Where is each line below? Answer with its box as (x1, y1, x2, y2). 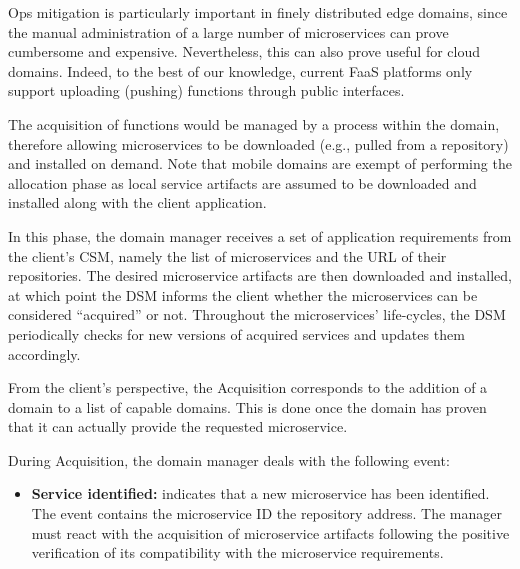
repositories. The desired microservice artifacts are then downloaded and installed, (8, 265, 512, 286)
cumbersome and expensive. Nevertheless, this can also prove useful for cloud (8, 41, 480, 62)
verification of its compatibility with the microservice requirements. (31, 542, 444, 563)
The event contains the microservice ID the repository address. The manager (31, 503, 502, 524)
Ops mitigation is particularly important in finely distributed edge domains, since (8, 2, 508, 22)
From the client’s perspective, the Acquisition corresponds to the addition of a (8, 377, 488, 398)
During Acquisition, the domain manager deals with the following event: (8, 449, 450, 470)
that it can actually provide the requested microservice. (8, 416, 348, 437)
